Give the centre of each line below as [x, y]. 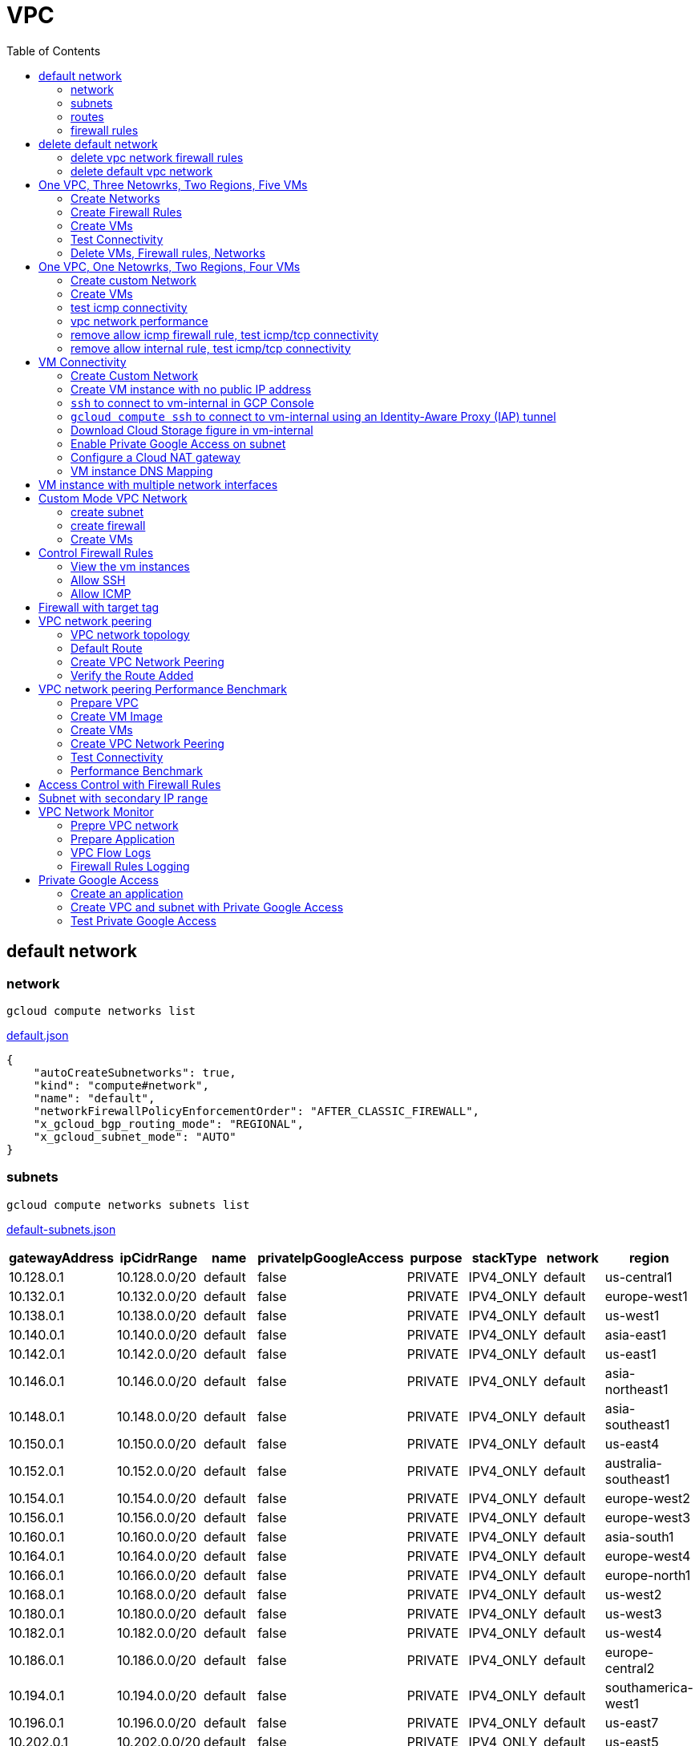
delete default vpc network [142, 171]
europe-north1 [648, 1575]
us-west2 [633, 1594]
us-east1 [630, 1354]
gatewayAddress [61, 1257]
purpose [436, 1257]
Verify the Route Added [132, 675]
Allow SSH [98, 580]
